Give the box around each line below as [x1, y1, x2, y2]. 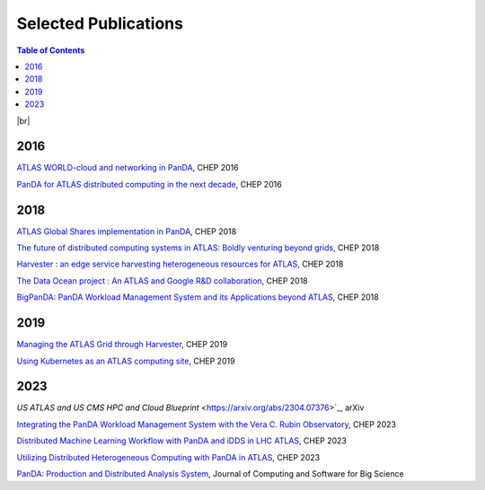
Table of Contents [16, 45, 85, 56]
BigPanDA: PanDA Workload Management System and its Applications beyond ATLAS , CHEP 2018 [16, 292, 379, 302]
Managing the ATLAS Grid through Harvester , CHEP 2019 [16, 339, 228, 350]
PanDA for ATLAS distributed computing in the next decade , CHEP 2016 [16, 179, 282, 189]
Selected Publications [16, 13, 184, 33]
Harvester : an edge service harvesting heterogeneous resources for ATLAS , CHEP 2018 [16, 258, 344, 269]
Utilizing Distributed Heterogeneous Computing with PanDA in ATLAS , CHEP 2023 [16, 451, 321, 462]
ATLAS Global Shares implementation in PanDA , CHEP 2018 [16, 225, 237, 237]
